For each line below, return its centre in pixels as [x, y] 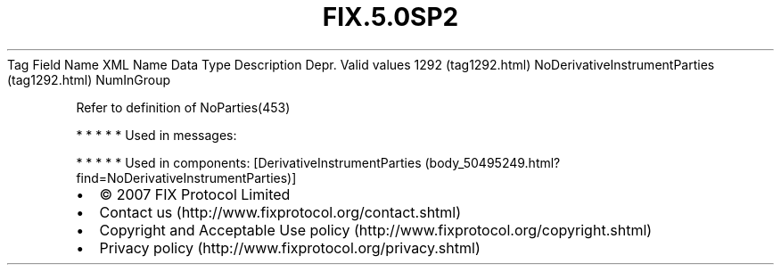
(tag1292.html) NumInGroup [89, 79]
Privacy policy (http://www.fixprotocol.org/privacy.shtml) [290, 247]
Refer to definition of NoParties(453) [183, 107]
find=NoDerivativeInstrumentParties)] [186, 177]
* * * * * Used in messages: [156, 135]
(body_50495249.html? [493, 162]
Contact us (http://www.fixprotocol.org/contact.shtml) [280, 212]
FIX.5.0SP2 [390, 17]
